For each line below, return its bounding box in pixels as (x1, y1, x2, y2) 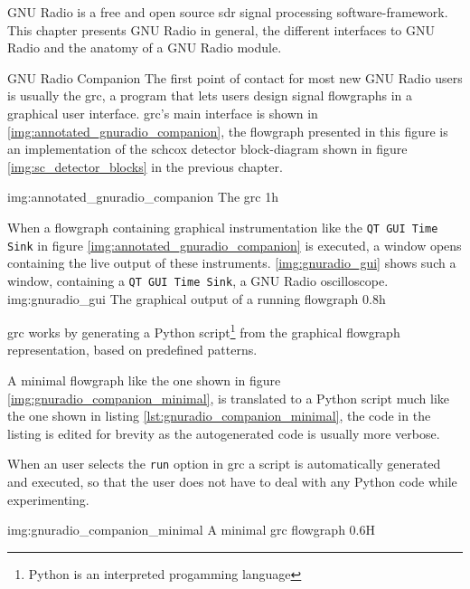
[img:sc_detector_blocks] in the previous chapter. (7, 157, 283, 176)
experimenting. (7, 489, 89, 508)
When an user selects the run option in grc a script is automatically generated (7, 454, 441, 473)
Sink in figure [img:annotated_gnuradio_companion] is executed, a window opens (7, 235, 462, 254)
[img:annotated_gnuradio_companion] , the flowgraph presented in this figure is (7, 121, 448, 140)
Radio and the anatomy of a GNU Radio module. (7, 38, 282, 57)
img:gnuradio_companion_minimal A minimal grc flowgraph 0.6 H (7, 520, 375, 539)
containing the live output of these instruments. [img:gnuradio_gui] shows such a (7, 253, 456, 272)
